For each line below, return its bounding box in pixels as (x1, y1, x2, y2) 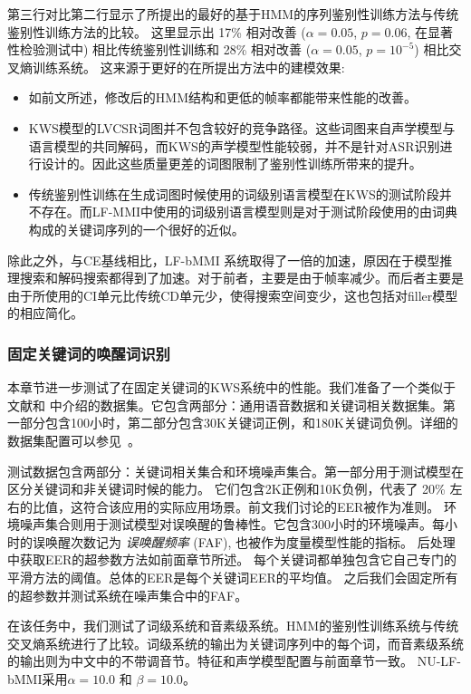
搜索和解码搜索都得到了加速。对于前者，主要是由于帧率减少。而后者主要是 (19, 268, 464, 287)
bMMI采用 (7, 670, 68, 689)
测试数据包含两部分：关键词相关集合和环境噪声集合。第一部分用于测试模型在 (7, 461, 464, 480)
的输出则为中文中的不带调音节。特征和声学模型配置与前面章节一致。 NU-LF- (7, 651, 461, 670)
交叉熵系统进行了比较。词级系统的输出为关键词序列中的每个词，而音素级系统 (7, 633, 464, 652)
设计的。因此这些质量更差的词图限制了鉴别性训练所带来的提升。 (41, 154, 422, 173)
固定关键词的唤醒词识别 (7, 342, 170, 364)
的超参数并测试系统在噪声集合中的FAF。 (7, 585, 248, 604)
